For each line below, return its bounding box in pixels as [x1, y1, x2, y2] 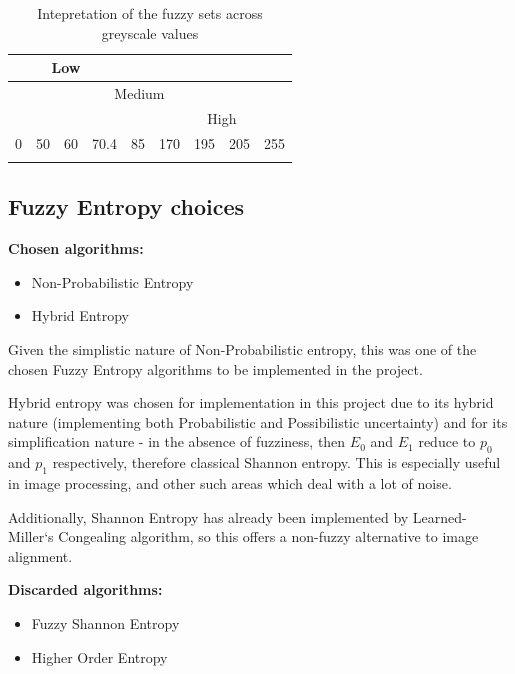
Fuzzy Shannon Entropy [31, 612, 180, 633]
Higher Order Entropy [31, 646, 168, 667]
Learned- [412, 506, 467, 527]
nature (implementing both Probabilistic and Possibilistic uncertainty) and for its [8, 411, 508, 432]
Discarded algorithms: [8, 579, 163, 600]
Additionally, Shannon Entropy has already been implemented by [8, 506, 409, 527]
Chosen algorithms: [8, 238, 144, 259]
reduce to [418, 431, 476, 452]
